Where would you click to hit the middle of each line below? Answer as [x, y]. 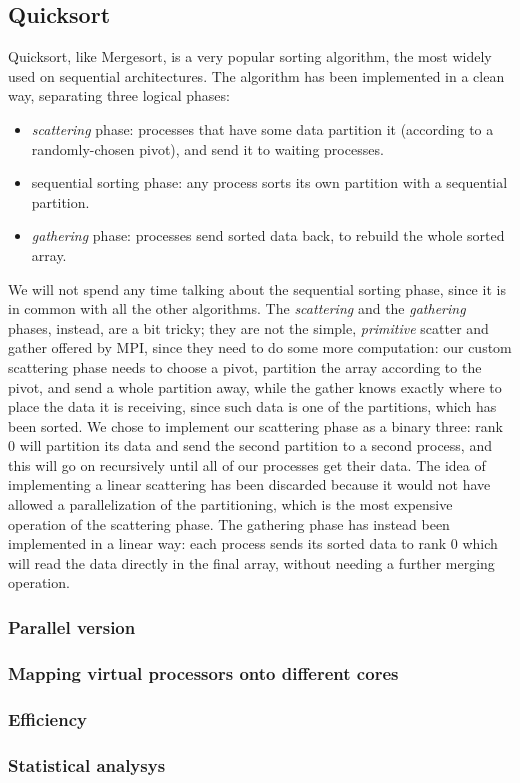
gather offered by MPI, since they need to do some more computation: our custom [260, 347]
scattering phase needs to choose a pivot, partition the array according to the [245, 366]
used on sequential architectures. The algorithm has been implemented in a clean [256, 75]
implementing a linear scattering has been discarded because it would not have [249, 484]
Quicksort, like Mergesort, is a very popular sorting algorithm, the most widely [250, 56]
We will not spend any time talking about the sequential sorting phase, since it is [257, 288]
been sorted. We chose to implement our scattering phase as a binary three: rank [255, 425]
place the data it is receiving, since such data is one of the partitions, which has [252, 406]
